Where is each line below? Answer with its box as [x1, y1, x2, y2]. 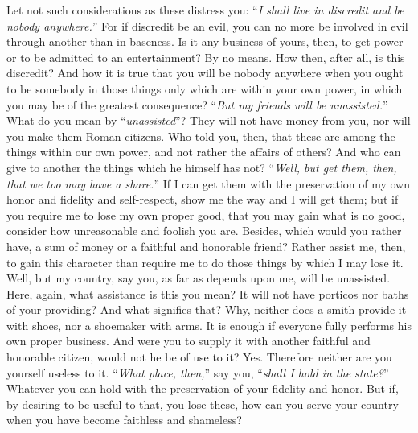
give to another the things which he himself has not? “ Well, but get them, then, [6, 159, 397, 175]
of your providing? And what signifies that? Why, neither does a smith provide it [6, 301, 407, 318]
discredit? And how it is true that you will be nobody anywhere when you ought [6, 64, 404, 81]
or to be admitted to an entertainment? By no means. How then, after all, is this [6, 48, 405, 65]
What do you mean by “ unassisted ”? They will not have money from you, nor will [6, 112, 411, 129]
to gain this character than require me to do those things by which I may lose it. [6, 254, 404, 270]
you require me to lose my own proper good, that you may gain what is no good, [6, 206, 405, 223]
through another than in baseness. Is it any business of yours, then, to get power [6, 33, 404, 50]
